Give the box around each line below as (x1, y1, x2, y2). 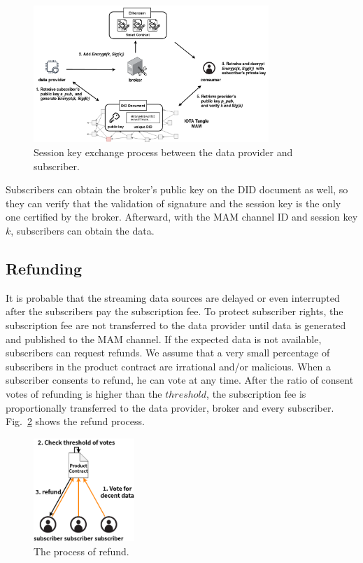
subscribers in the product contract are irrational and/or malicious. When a (6, 359, 331, 373)
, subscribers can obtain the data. (10, 223, 155, 237)
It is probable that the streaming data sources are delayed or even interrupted (6, 290, 340, 305)
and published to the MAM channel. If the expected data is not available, (6, 331, 322, 346)
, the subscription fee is (206, 386, 306, 401)
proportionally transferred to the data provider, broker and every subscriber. (6, 400, 334, 415)
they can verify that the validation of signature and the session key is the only (6, 195, 341, 210)
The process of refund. (34, 543, 129, 558)
